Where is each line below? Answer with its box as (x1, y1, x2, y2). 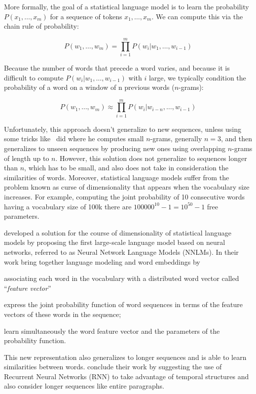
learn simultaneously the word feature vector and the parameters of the (4, 325, 220, 336)
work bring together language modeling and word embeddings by (4, 256, 200, 267)
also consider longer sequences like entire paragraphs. (4, 381, 164, 391)
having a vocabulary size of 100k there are (4, 201, 132, 211)
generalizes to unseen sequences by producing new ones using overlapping (4, 143, 225, 153)
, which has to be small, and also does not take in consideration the (24, 162, 228, 173)
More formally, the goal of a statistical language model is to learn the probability (4, 1, 249, 11)
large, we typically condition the (148, 72, 246, 82)
